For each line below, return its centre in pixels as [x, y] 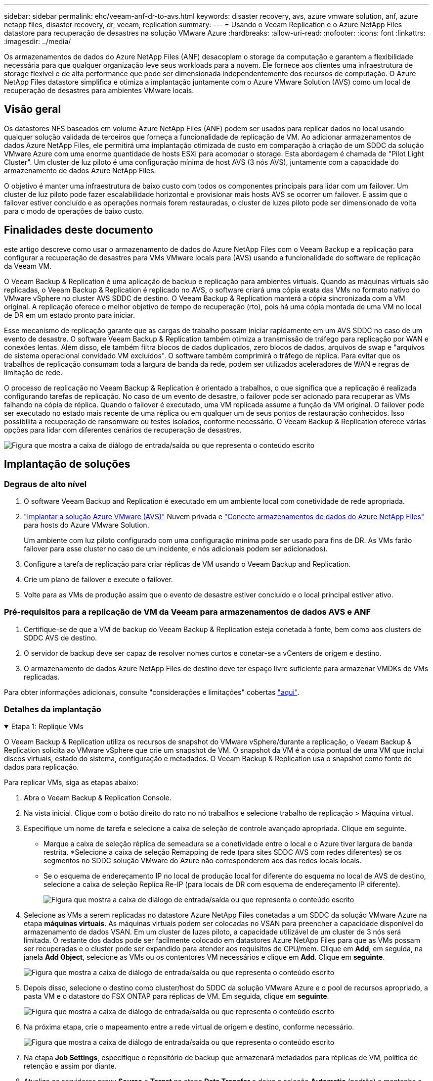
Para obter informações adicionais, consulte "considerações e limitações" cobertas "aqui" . [152, 692]
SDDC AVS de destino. [61, 638]
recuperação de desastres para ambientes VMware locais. [99, 90]
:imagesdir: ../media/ [38, 41]
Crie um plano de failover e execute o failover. [98, 579]
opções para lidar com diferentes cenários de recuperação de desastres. [123, 430]
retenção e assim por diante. [70, 1066]
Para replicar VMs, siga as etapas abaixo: [71, 783]
